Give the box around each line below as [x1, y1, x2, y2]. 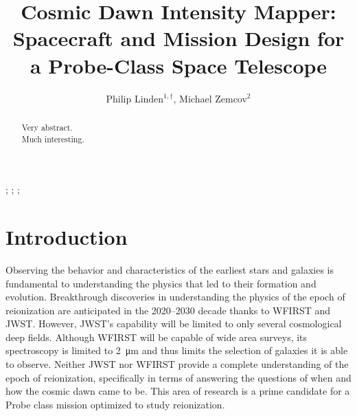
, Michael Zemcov [173, 91, 247, 105]
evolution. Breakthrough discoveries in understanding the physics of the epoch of [5, 289, 345, 304]
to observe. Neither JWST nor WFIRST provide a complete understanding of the [5, 357, 349, 371]
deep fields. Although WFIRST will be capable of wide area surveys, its [5, 329, 308, 344]
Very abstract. [21, 121, 73, 133]
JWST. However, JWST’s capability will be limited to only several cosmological [5, 316, 342, 331]
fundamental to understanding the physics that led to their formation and [5, 276, 316, 290]
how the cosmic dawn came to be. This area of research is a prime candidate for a [5, 384, 350, 398]
